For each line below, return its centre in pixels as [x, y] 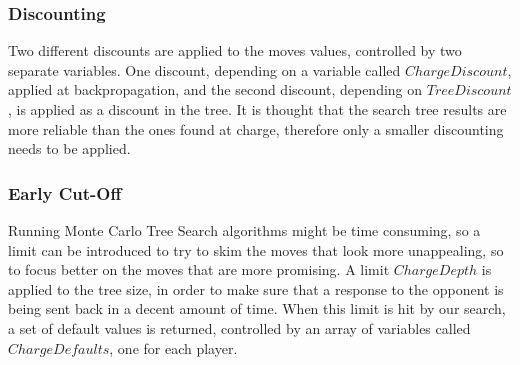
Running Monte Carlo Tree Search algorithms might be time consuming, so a [244, 230]
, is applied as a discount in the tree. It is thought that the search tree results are [257, 109]
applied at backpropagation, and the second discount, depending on [215, 89]
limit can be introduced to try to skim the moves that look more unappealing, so [256, 249]
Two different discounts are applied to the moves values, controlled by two [235, 50]
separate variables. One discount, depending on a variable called [204, 69]
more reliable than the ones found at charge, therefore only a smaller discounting [256, 128]
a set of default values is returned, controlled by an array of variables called [239, 327]
